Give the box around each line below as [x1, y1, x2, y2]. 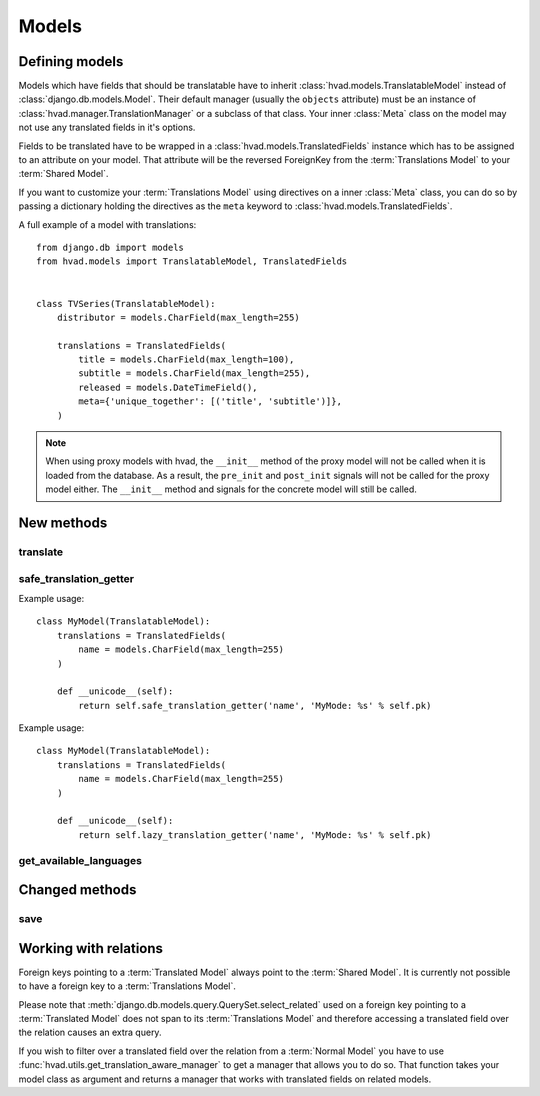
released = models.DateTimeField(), [78, 381, 259, 393]
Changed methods [18, 881, 137, 899]
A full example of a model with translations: [18, 218, 197, 230]
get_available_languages [18, 853, 142, 867]
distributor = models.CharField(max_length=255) [56, 311, 300, 323]
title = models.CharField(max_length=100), [78, 354, 295, 365]
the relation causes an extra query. [18, 1026, 162, 1039]
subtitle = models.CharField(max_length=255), [78, 368, 311, 379]
